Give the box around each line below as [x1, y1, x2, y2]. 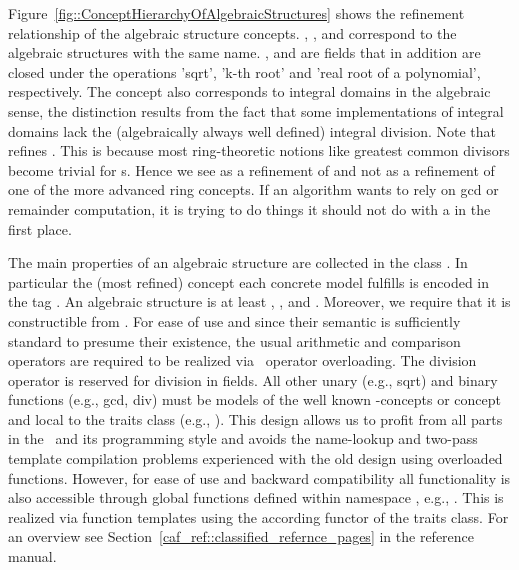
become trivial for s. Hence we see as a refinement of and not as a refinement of [8, 159, 495, 180]
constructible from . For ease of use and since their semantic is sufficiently [8, 310, 461, 331]
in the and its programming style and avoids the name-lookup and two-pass [8, 428, 478, 449]
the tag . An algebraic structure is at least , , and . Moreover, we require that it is [8, 291, 511, 312]
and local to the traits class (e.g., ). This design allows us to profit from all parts [8, 408, 503, 429]
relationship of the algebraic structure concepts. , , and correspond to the [8, 22, 457, 43]
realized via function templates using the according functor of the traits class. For [8, 506, 509, 527]
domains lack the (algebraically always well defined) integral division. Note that [8, 120, 496, 141]
